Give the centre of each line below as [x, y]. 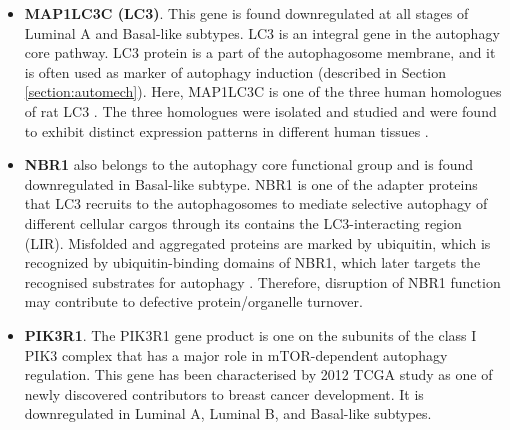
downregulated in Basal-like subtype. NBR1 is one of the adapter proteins [251, 183]
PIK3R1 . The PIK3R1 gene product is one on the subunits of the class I [250, 334]
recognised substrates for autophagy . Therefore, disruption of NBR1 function [262, 281]
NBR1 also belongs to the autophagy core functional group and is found [249, 164]
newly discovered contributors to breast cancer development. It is [224, 393]
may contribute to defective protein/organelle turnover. [193, 301]
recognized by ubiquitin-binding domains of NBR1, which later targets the [252, 262]
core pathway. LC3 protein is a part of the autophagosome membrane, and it [260, 52]
